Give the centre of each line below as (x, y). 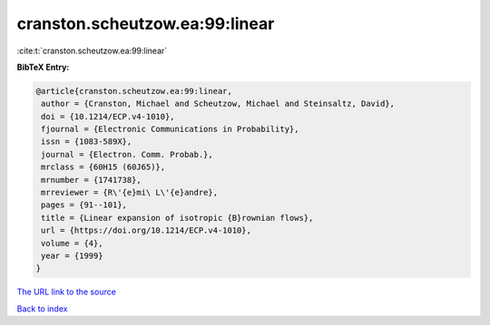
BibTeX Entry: (43, 67)
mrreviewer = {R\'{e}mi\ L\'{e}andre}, (129, 193)
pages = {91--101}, (84, 205)
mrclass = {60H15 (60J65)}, (103, 167)
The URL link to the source (67, 292)
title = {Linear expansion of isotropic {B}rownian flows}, (177, 218)
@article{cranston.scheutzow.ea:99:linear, (134, 91)
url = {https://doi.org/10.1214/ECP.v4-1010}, (146, 230)
